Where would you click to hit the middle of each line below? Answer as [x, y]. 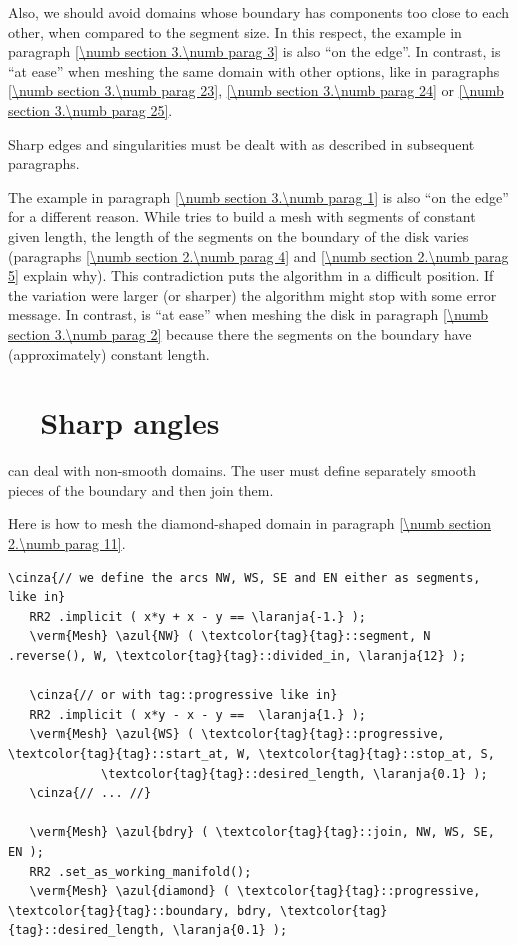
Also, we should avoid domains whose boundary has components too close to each [259, 12]
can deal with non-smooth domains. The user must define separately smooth [242, 470]
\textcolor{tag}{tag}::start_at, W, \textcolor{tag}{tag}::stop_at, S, [251, 753]
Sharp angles [130, 422]
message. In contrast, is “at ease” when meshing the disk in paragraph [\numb [248, 314]
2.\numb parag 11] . [67, 543]
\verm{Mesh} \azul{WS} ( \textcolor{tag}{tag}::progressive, [237, 734]
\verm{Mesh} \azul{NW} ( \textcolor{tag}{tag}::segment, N [230, 636]
